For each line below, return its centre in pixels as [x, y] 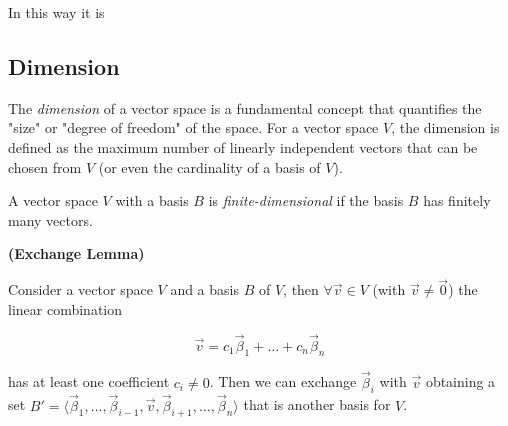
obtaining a [460, 381]
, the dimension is [445, 127]
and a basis [204, 289]
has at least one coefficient [89, 381]
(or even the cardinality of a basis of [209, 166]
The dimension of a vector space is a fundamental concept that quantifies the [245, 107]
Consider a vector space [80, 289]
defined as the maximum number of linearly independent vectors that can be [243, 146]
